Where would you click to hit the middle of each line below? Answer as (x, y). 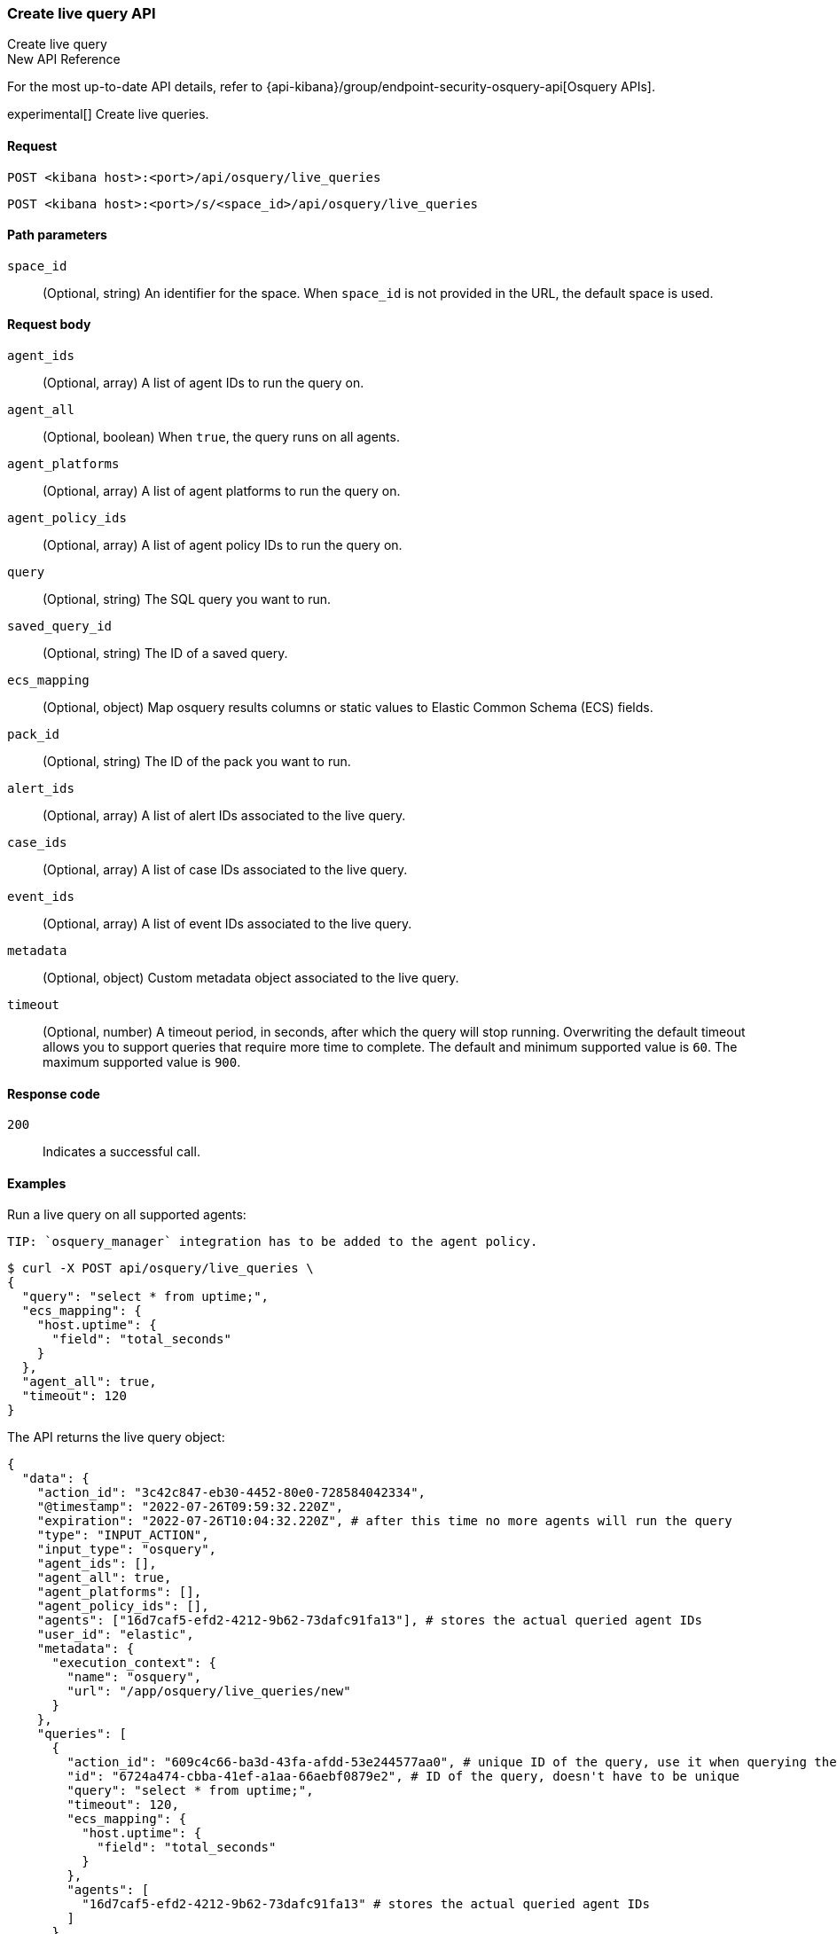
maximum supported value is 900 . (142, 1062)
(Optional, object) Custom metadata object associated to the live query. (251, 978)
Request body (49, 325)
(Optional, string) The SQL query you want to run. (187, 599)
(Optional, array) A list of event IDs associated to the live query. (227, 924)
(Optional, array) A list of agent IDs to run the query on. (203, 383)
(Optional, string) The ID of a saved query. (165, 654)
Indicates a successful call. (121, 1152)
